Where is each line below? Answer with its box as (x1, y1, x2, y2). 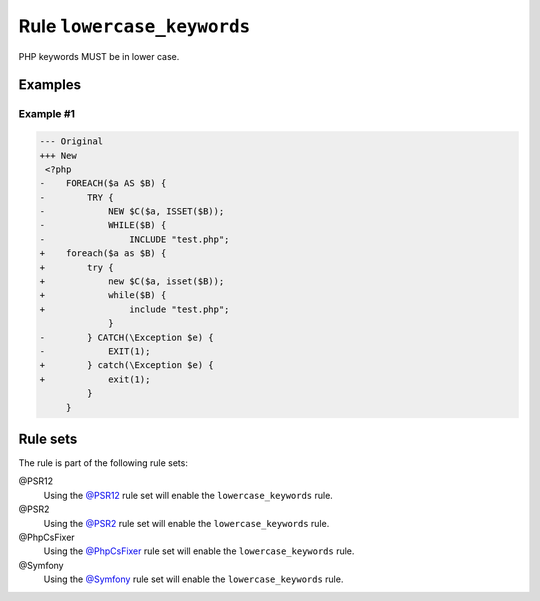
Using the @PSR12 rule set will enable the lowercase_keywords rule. (43, 489, 334, 501)
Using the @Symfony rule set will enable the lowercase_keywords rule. (43, 573, 344, 585)
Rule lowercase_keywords (18, 15, 251, 37)
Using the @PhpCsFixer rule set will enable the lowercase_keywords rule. (43, 545, 355, 557)
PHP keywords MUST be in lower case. (18, 50, 180, 62)
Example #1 (18, 107, 75, 121)
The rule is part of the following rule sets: (18, 457, 189, 469)
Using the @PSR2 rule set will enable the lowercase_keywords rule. (43, 517, 330, 529)
